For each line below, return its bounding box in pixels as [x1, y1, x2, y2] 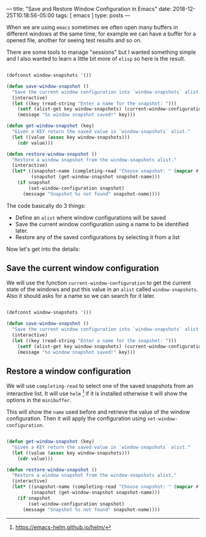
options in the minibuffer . [6, 397, 72, 404]
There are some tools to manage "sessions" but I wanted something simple [6, 48, 196, 56]
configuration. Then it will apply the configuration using [6, 415, 146, 422]
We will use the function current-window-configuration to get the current [6, 279, 191, 287]
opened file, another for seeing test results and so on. [6, 37, 142, 44]
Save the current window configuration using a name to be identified [15, 220, 189, 227]
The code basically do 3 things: [6, 202, 86, 209]
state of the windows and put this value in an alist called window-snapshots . [6, 286, 198, 293]
